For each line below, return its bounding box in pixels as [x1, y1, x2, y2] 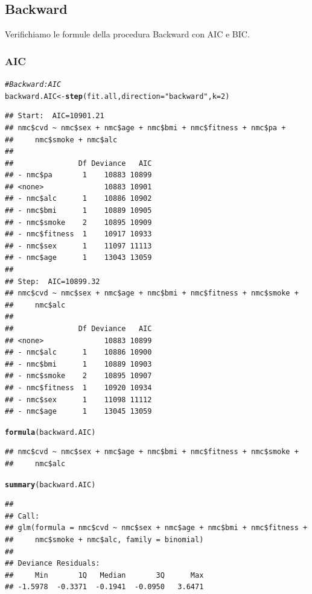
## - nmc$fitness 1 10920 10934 [5, 383, 152, 392]
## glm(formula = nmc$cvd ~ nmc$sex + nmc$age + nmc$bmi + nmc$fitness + [5, 523, 308, 532]
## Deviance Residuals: [5, 559, 100, 568]
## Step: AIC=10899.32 [5, 277, 100, 286]
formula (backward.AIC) [5, 428, 96, 437]
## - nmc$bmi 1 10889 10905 [5, 206, 152, 215]
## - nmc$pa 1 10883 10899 [5, 171, 152, 180]
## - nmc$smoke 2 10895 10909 [5, 218, 152, 227]
